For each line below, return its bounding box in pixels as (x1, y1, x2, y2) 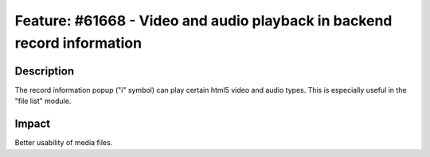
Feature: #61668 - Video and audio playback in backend (14, 12, 393, 29)
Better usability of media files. (14, 138, 113, 147)
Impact (14, 117, 51, 131)
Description (14, 64, 75, 78)
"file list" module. (14, 96, 72, 106)
